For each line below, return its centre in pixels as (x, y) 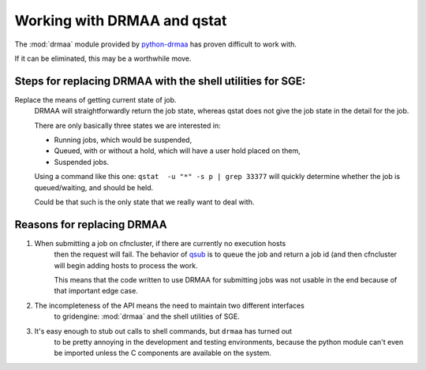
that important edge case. (96, 291)
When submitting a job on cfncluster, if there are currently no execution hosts (160, 243)
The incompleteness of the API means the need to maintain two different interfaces (170, 305)
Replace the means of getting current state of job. (95, 99)
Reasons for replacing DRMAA (91, 224)
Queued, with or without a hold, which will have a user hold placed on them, (177, 151)
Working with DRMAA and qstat (121, 21)
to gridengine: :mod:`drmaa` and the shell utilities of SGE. (147, 316)
